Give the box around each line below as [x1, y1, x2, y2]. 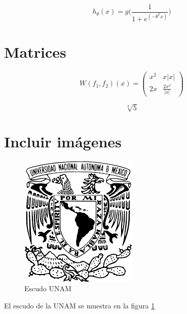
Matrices [4, 41, 66, 62]
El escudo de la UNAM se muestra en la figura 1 [4, 300, 155, 310]
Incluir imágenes [4, 131, 122, 151]
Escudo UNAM [24, 283, 71, 294]
